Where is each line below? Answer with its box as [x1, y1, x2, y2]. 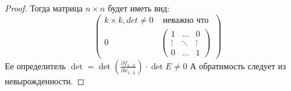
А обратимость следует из [190, 59, 286, 72]
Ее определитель [5, 59, 66, 72]
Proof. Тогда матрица [5, 2, 83, 14]
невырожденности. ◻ [5, 74, 85, 87]
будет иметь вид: [107, 2, 170, 14]
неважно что [162, 16, 209, 25]
